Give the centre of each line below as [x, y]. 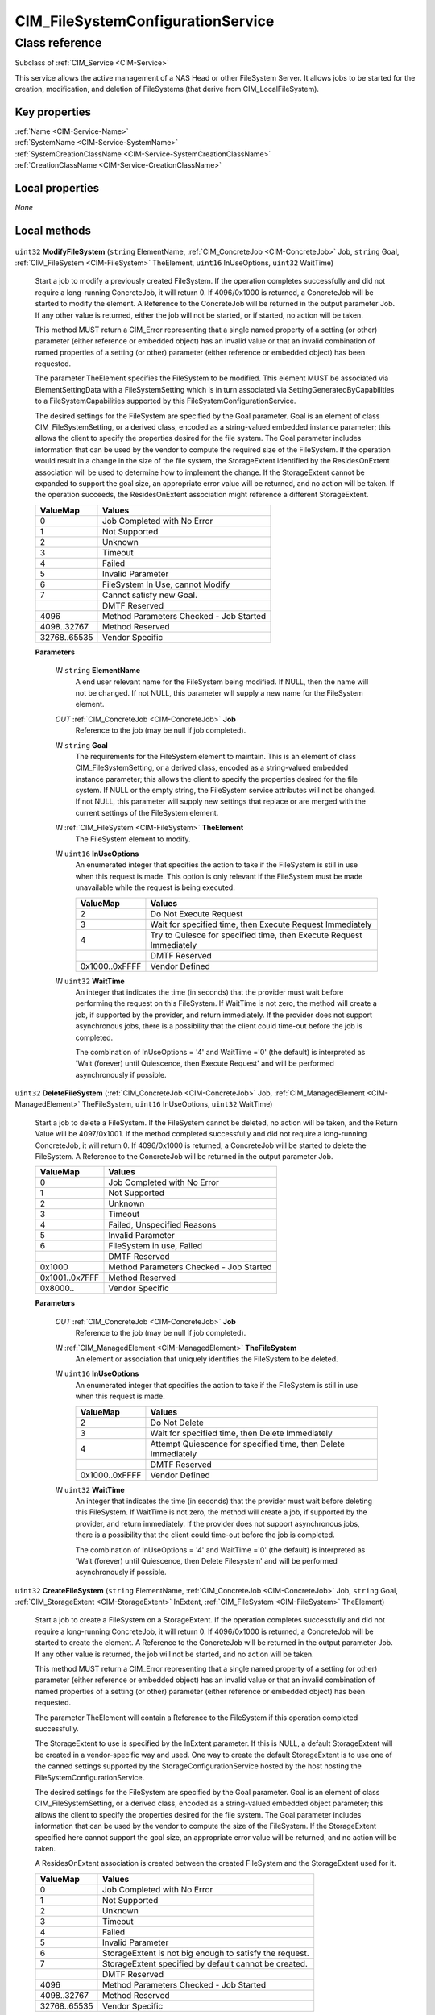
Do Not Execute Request [197, 913]
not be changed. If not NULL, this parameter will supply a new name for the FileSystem [220, 692]
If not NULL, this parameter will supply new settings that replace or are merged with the [221, 801]
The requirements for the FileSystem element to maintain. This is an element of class [216, 756]
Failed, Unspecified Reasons [162, 1225]
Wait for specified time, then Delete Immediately [242, 1433]
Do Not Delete [177, 1423]
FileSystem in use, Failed [155, 1246]
